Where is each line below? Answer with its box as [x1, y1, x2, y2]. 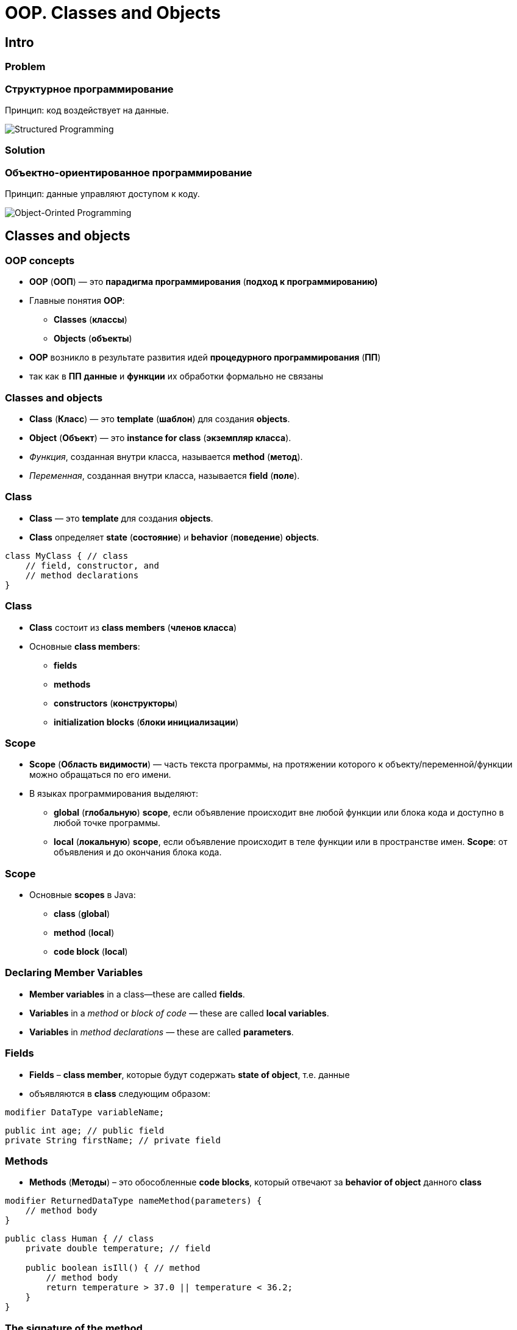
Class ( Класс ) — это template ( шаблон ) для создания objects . [29, 414, 290, 425]
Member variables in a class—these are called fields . [29, 988, 245, 999]
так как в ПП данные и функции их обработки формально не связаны [29, 371, 324, 382]
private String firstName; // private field [5, 1135, 221, 1145]
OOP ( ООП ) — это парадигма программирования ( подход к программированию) [29, 276, 378, 287]
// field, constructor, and [25, 560, 159, 570]
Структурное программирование [5, 82, 174, 95]
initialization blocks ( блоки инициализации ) [54, 716, 239, 727]
